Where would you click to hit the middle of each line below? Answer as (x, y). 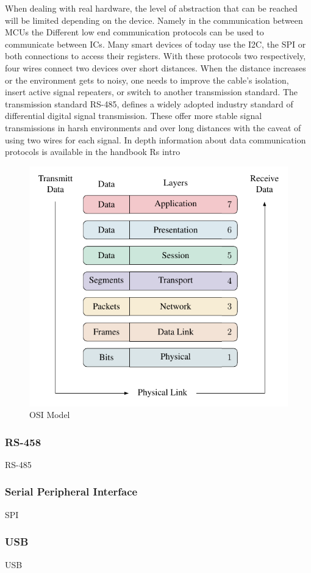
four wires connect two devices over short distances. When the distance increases (155, 67)
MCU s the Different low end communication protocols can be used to (134, 32)
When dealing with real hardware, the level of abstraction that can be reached (151, 8)
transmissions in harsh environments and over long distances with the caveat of (153, 127)
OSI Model (50, 415)
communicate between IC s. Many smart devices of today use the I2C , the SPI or (155, 44)
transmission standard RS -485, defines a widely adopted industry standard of (149, 103)
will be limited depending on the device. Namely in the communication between (154, 20)
